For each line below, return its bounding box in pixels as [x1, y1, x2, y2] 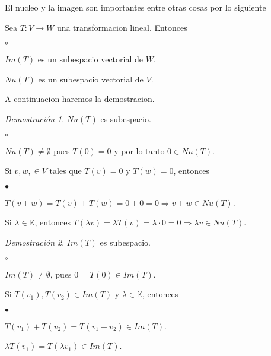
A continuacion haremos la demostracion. [5, 93, 155, 105]
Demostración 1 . [5, 112, 65, 125]
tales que [49, 164, 82, 177]
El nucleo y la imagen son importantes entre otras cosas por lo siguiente [5, 1, 266, 13]
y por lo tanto [114, 144, 165, 157]
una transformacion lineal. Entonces [56, 21, 187, 33]
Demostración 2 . [5, 236, 65, 248]
